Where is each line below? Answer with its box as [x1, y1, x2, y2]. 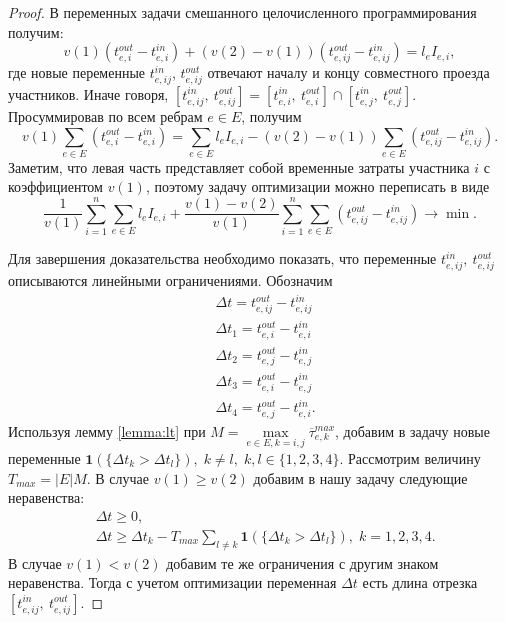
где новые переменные [8, 62, 146, 83]
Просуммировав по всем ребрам [8, 105, 203, 126]
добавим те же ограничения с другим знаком [166, 552, 439, 573]
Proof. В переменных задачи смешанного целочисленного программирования [8, 2, 477, 22]
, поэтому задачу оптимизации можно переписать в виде [145, 176, 490, 197]
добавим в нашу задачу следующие [253, 467, 468, 488]
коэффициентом [8, 176, 103, 197]
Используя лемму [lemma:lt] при [8, 420, 206, 441]
